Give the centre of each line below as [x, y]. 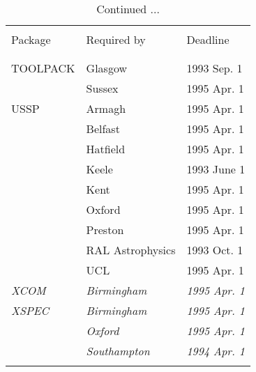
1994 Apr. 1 [216, 351]
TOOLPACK [43, 68]
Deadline [208, 39]
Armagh [106, 108]
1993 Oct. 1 [215, 250]
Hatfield [106, 149]
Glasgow [106, 68]
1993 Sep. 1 [214, 68]
